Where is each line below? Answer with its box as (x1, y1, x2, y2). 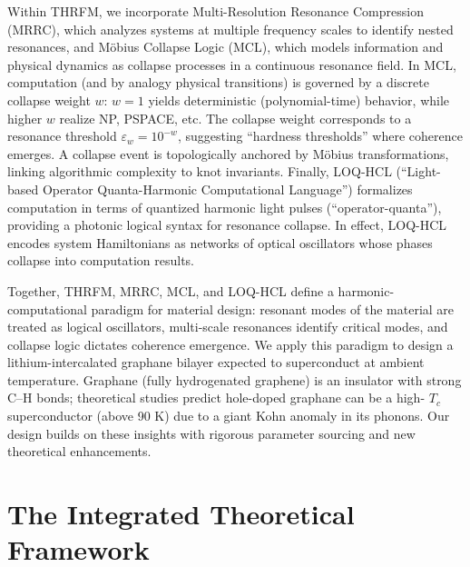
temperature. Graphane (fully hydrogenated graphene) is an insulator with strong (7, 370, 462, 389)
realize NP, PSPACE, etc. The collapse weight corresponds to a (59, 108, 412, 127)
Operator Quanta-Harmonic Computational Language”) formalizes (42, 179, 413, 198)
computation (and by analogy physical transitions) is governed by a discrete (7, 73, 429, 92)
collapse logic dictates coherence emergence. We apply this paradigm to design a (7, 334, 454, 353)
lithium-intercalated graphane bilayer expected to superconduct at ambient (7, 353, 425, 372)
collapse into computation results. (7, 251, 194, 270)
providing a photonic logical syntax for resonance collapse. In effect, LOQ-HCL (7, 215, 447, 234)
